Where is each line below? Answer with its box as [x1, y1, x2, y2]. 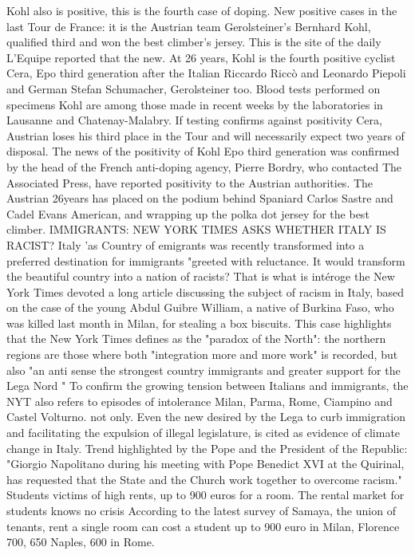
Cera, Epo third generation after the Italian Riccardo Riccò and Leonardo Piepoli [6, 65, 406, 81]
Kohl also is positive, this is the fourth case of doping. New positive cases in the [6, 2, 397, 18]
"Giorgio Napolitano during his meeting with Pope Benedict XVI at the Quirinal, [6, 455, 405, 472]
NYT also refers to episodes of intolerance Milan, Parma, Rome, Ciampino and [6, 392, 393, 409]
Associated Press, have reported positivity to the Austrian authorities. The [6, 174, 373, 191]
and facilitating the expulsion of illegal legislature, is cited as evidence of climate [6, 424, 401, 441]
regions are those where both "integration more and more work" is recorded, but [6, 346, 398, 363]
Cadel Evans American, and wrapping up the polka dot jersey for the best [6, 205, 370, 222]
